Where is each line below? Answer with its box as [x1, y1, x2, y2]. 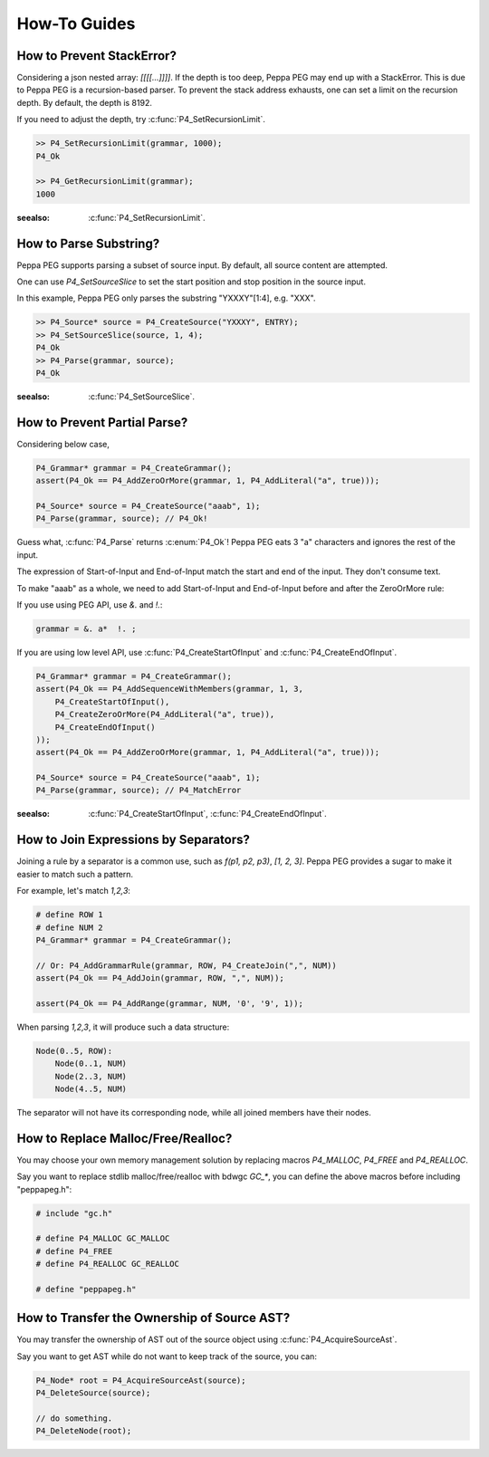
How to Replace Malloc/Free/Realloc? [16, 1130, 233, 1145]
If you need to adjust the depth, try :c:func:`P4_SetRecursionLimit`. [16, 114, 266, 125]
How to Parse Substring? [16, 235, 160, 251]
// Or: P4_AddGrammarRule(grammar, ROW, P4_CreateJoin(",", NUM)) [35, 960, 337, 971]
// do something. [35, 1414, 113, 1423]
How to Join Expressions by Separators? [16, 832, 251, 848]
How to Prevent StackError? [16, 48, 177, 63]
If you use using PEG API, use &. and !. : [16, 599, 163, 610]
